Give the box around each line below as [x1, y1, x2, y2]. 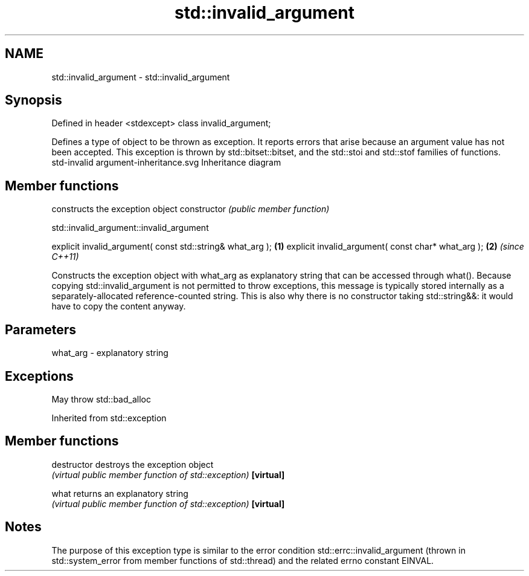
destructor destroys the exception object [51, 459, 214, 470]
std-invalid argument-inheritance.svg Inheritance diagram [51, 157, 281, 168]
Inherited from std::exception [51, 412, 167, 423]
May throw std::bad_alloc [51, 393, 151, 404]
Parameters [5, 322, 76, 337]
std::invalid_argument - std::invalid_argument [51, 71, 230, 82]
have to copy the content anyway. [51, 301, 186, 312]
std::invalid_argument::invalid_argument [51, 222, 209, 233]
